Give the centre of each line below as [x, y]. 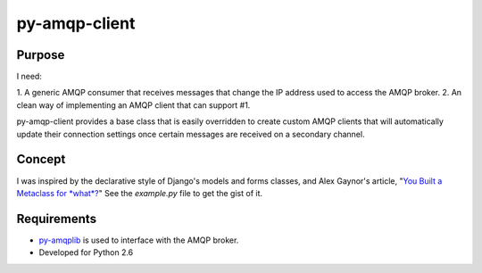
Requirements [57, 219]
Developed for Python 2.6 [86, 252]
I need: [29, 77]
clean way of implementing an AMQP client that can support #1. [133, 105]
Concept [41, 159]
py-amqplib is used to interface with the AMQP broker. [139, 240]
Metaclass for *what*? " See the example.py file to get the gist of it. [140, 193]
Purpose [41, 55]
